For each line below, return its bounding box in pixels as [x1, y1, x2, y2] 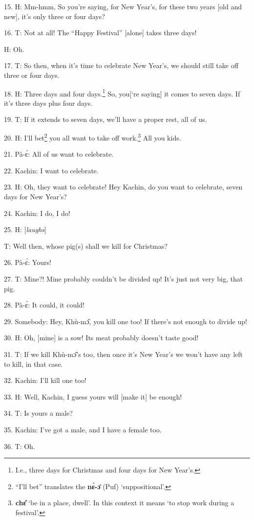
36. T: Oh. [4, 441, 35, 451]
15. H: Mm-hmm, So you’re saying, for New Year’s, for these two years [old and [4, 1, 242, 11]
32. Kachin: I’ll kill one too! [4, 375, 86, 385]
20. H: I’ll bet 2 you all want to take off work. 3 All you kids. [4, 131, 181, 142]
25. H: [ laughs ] [4, 224, 46, 235]
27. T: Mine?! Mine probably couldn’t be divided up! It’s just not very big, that [4, 274, 243, 284]
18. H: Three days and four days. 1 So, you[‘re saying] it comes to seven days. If [4, 87, 240, 98]
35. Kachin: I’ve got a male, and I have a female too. [4, 424, 162, 434]
